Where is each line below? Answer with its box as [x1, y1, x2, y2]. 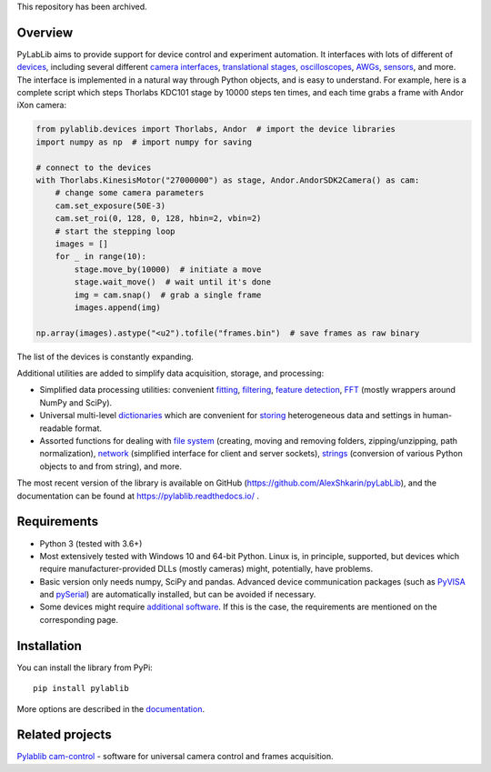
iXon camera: [16, 100, 67, 111]
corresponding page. [39, 614, 118, 625]
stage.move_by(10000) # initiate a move [74, 264, 262, 275]
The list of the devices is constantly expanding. [16, 351, 195, 362]
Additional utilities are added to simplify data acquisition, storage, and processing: [16, 368, 325, 379]
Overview [16, 25, 74, 40]
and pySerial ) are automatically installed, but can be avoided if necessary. [39, 589, 316, 600]
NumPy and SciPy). [39, 396, 113, 408]
